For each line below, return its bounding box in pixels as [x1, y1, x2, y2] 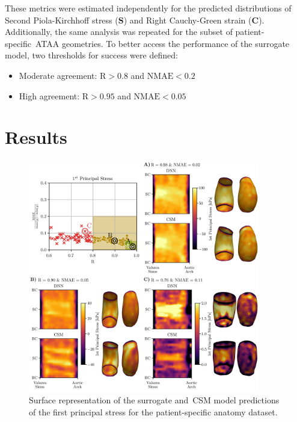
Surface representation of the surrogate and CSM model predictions [29, 394, 280, 406]
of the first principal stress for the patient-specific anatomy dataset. [29, 406, 278, 418]
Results [5, 125, 67, 149]
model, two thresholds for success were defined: [5, 49, 178, 61]
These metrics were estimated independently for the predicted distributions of [5, 2, 292, 14]
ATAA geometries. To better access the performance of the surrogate [35, 37, 290, 49]
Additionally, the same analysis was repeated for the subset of [5, 25, 233, 38]
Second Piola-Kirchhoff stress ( [5, 13, 118, 26]
